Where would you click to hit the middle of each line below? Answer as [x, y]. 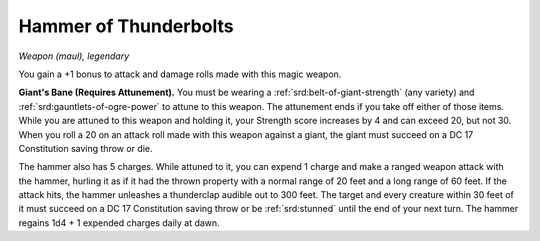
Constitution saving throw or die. [85, 148]
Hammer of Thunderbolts [126, 26]
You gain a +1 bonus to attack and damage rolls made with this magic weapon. [180, 74]
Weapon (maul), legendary [74, 56]
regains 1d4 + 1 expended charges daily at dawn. [119, 222]
